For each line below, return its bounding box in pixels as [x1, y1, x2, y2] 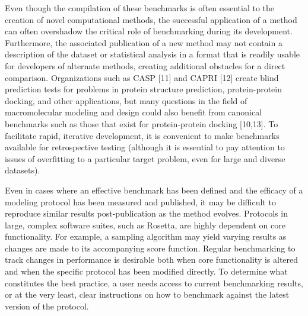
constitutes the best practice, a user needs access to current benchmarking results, [5, 276, 303, 289]
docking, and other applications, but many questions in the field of [5, 94, 247, 107]
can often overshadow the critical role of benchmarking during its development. [5, 25, 293, 37]
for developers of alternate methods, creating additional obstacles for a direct [5, 59, 285, 72]
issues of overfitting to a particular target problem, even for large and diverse [5, 152, 285, 165]
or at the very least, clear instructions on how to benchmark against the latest [5, 288, 290, 301]
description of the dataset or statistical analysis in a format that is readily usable [5, 48, 300, 60]
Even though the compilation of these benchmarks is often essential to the [5, 2, 275, 14]
